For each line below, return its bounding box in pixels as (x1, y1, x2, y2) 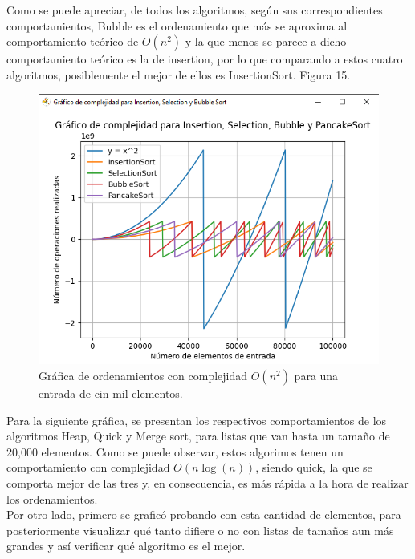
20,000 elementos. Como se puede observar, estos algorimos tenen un (6, 443, 344, 460)
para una (294, 367, 339, 384)
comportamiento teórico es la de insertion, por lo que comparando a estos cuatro (6, 51, 403, 67)
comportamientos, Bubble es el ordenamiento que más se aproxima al (6, 17, 348, 34)
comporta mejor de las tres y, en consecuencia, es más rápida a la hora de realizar (6, 475, 409, 491)
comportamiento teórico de (6, 33, 139, 50)
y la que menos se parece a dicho (185, 33, 347, 50)
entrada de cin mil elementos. (39, 385, 183, 402)
